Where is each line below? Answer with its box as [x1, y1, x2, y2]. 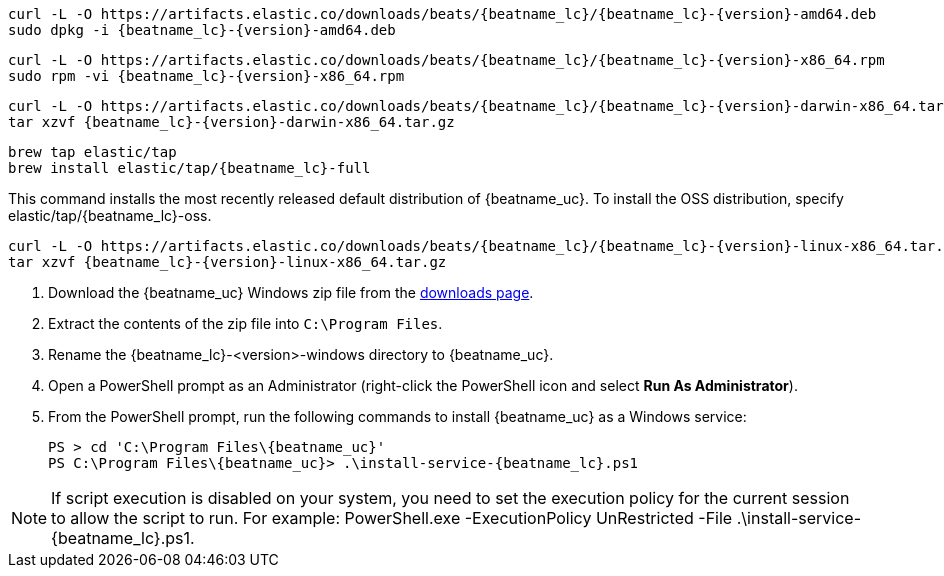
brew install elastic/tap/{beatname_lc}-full [8, 160, 371, 176]
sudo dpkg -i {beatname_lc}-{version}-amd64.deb [8, 22, 396, 38]
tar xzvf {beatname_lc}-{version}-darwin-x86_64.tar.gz [8, 114, 455, 130]
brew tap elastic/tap [8, 144, 177, 160]
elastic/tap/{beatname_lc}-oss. [8, 207, 212, 224]
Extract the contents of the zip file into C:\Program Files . [48, 315, 443, 332]
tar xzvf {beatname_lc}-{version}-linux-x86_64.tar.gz [8, 254, 447, 270]
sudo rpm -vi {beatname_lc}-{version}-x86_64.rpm [8, 68, 405, 84]
